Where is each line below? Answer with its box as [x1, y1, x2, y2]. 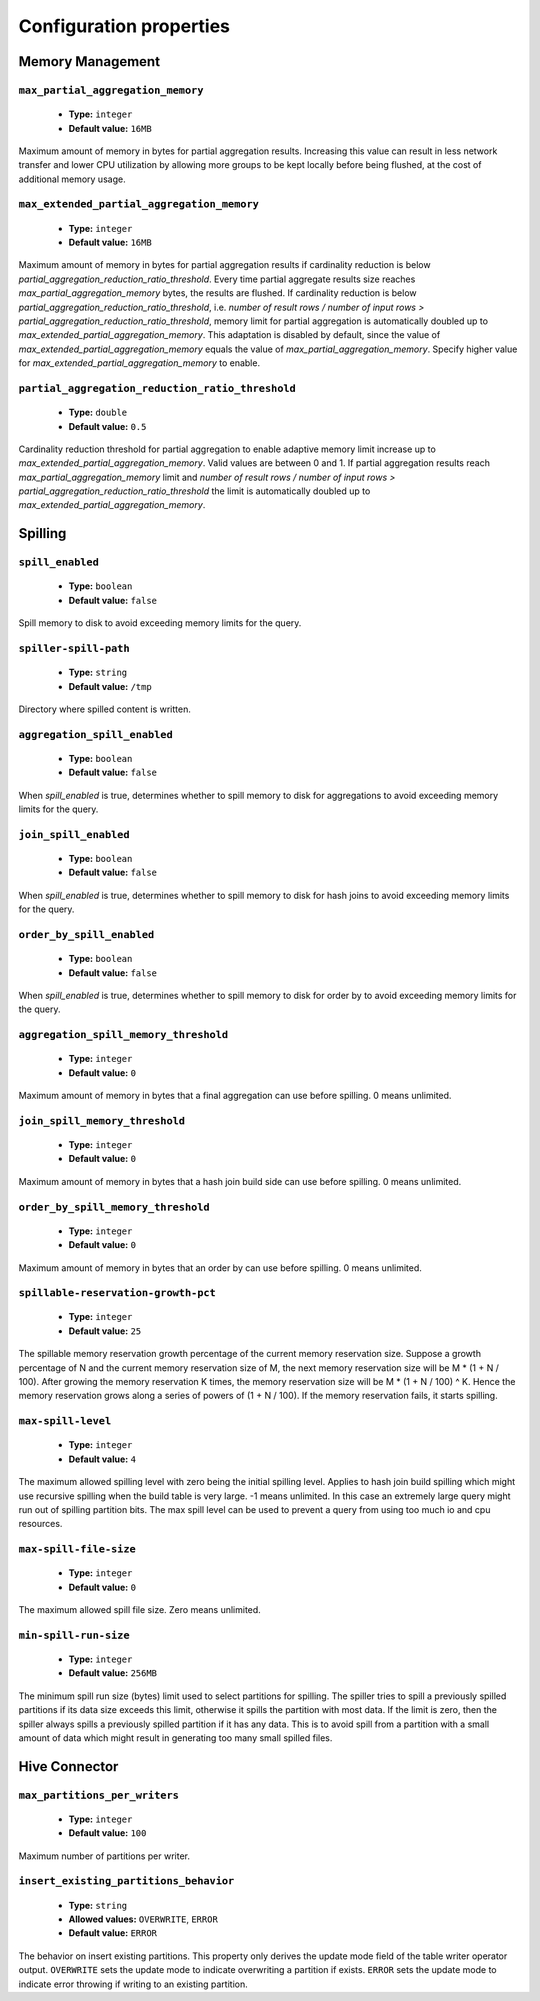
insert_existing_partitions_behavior [18, 1875, 235, 1888]
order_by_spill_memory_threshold [18, 1200, 210, 1214]
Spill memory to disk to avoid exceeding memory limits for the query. [18, 617, 302, 629]
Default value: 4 [68, 1453, 137, 1465]
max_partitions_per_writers [18, 1788, 180, 1802]
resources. [18, 1518, 63, 1530]
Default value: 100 [68, 1827, 147, 1839]
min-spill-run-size [18, 1628, 130, 1642]
